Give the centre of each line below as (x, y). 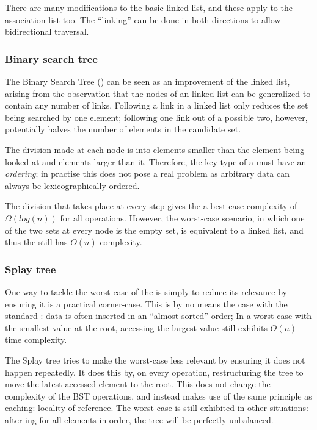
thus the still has (36, 242)
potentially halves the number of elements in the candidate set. (123, 129)
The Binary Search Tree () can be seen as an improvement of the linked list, (148, 81)
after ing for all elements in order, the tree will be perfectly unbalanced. (139, 419)
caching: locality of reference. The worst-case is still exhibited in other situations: (157, 408)
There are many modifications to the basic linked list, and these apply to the (149, 7)
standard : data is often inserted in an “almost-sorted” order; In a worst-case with (158, 316)
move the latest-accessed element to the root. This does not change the (138, 384)
